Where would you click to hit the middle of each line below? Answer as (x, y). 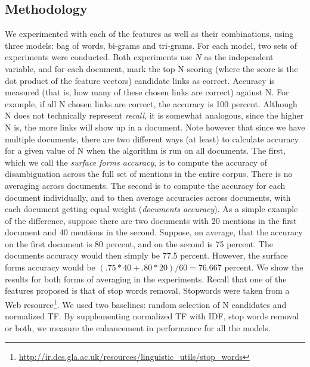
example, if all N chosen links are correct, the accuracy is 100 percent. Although (151, 103)
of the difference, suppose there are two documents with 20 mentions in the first (151, 220)
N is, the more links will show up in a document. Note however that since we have (155, 127)
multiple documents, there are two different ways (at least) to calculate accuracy (152, 139)
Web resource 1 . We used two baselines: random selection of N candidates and (146, 303)
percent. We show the (264, 267)
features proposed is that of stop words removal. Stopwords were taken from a (147, 290)
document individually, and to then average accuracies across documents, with (148, 197)
